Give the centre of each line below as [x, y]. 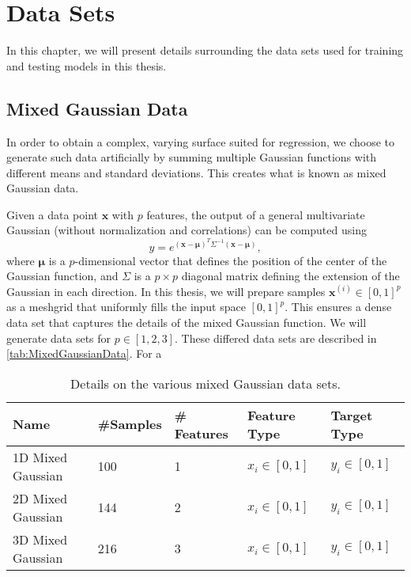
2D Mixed [40, 498]
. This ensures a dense [338, 307]
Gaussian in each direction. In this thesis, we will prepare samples [166, 291]
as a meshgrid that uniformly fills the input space [126, 307]
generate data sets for [59, 338]
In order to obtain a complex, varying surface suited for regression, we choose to [201, 141]
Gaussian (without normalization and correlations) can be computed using [187, 230]
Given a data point [53, 214]
